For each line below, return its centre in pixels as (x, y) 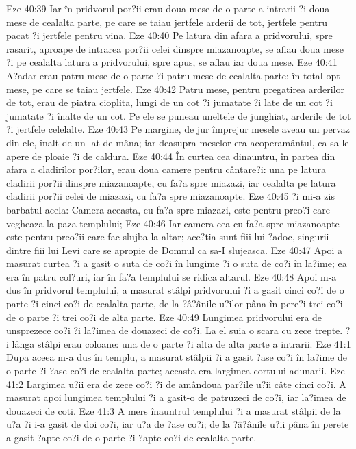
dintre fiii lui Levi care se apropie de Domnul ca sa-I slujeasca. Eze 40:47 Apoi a (174, 249)
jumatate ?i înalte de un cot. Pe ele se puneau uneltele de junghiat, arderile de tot (179, 115)
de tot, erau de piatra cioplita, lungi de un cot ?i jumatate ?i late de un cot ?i (169, 102)
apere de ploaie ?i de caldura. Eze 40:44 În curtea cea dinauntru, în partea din (171, 156)
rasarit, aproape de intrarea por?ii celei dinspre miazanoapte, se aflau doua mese (175, 48)
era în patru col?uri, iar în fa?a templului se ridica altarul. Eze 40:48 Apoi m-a (171, 276)
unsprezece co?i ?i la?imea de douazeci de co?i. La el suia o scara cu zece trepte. (175, 330)
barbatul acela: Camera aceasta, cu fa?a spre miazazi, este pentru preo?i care (168, 209)
